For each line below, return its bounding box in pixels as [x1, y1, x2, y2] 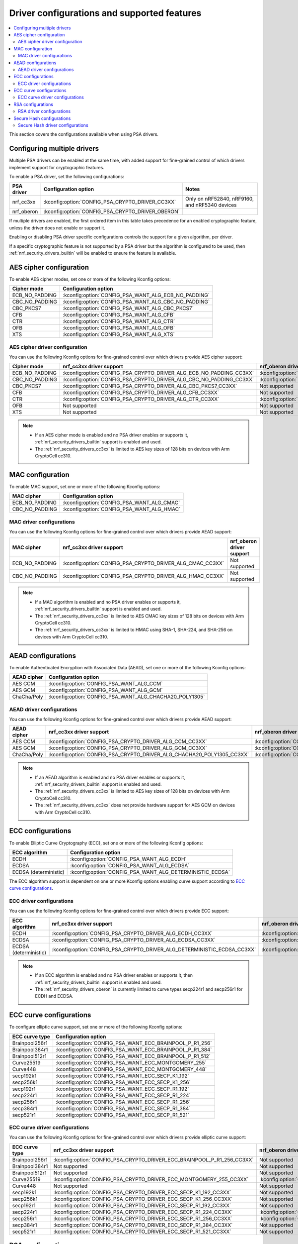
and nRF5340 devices [185, 202, 237, 208]
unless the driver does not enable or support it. [9, 224, 105, 231]
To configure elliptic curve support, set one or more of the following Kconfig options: [9, 1024, 183, 1030]
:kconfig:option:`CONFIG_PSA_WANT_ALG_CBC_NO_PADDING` [63, 299, 210, 306]
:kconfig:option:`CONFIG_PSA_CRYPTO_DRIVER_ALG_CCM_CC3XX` [48, 738, 207, 745]
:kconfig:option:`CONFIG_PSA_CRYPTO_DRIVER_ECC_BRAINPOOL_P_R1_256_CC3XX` [53, 1156, 254, 1163]
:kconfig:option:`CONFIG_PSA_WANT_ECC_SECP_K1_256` [55, 1079, 191, 1086]
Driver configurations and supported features [9, 7, 202, 18]
